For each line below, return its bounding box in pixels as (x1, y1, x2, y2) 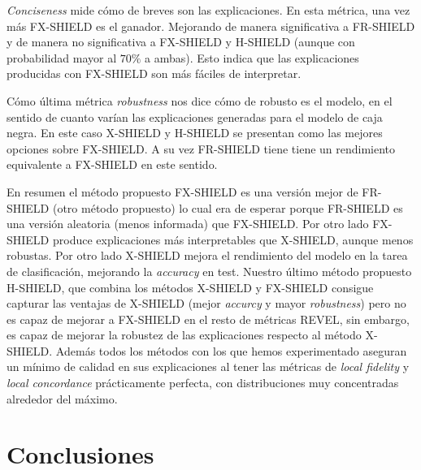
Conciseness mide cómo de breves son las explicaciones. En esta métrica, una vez (7, 2, 410, 18)
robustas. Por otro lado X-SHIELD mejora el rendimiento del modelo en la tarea (7, 247, 408, 264)
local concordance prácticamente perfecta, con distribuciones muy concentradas (7, 374, 399, 391)
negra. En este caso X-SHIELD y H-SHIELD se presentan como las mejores (7, 124, 383, 141)
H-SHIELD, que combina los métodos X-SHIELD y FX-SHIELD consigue (7, 278, 374, 295)
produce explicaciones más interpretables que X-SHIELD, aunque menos (52, 231, 414, 248)
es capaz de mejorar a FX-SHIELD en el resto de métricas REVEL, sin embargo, (7, 310, 410, 327)
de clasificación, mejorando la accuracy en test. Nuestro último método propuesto (7, 262, 412, 279)
